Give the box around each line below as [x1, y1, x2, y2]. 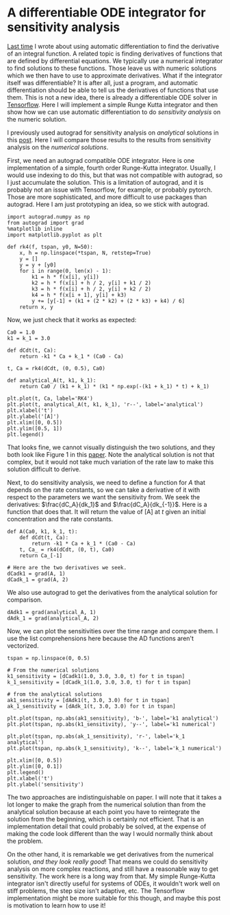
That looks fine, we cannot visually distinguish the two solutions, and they [7, 443, 216, 451]
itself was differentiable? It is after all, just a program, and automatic [7, 78, 199, 87]
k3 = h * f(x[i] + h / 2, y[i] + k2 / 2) [31, 285, 152, 293]
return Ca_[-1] [19, 552, 63, 559]
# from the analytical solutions [7, 690, 103, 698]
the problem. [7, 837, 43, 845]
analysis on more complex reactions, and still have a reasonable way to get [7, 864, 219, 873]
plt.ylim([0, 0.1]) [7, 762, 63, 770]
